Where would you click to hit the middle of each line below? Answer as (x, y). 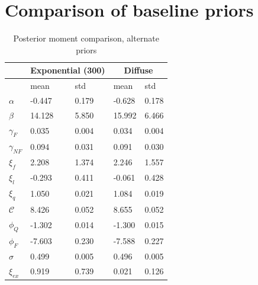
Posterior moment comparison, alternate (86, 38)
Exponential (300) (68, 70)
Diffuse (138, 70)
